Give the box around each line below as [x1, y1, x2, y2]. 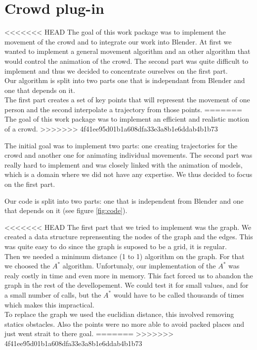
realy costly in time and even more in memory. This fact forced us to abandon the [4, 270, 253, 280]
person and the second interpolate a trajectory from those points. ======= [4, 104, 242, 114]
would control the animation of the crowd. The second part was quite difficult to [4, 55, 249, 66]
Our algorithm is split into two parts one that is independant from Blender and [4, 75, 245, 86]
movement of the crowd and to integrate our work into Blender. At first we [4, 36, 232, 46]
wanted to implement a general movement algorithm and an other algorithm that [4, 46, 251, 56]
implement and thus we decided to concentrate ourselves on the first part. [4, 65, 228, 76]
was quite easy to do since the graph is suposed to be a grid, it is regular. [4, 241, 227, 251]
